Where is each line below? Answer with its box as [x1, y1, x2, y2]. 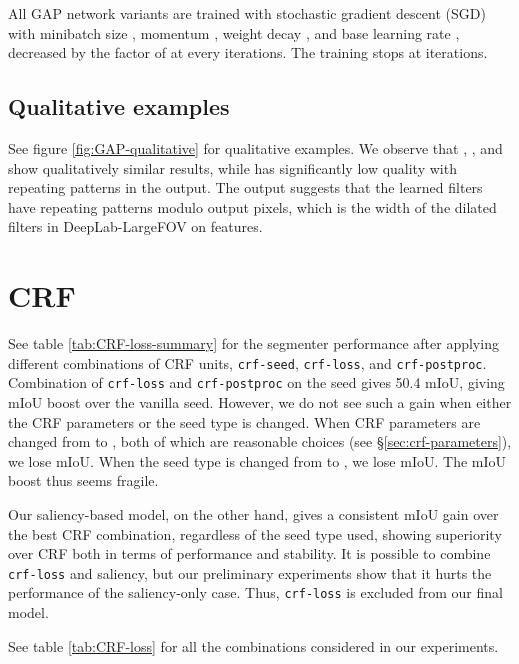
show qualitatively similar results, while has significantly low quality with [8, 157, 457, 178]
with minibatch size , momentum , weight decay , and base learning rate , [8, 22, 460, 43]
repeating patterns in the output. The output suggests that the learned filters [8, 177, 483, 198]
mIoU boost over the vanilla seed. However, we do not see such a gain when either [8, 391, 512, 412]
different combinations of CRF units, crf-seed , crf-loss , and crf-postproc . [8, 352, 487, 373]
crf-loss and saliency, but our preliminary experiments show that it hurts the [8, 562, 492, 583]
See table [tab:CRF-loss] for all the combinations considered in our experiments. [8, 635, 499, 656]
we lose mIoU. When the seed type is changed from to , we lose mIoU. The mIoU [8, 450, 507, 471]
